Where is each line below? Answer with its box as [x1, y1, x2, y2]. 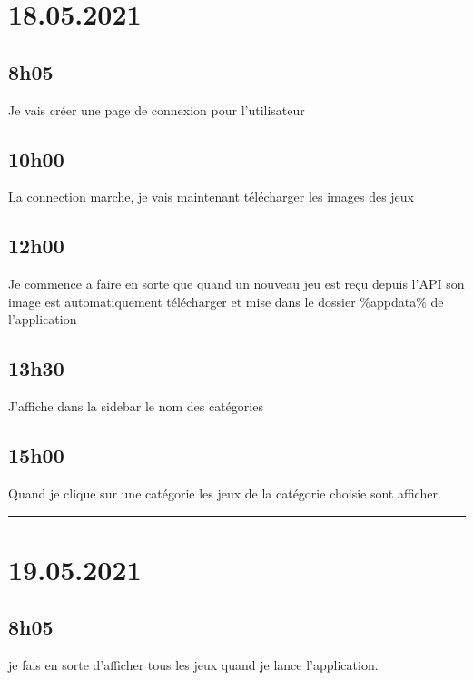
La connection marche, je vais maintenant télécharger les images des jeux [8, 187, 414, 206]
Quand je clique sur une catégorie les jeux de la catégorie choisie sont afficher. [8, 483, 441, 502]
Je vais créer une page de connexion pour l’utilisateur [8, 100, 305, 119]
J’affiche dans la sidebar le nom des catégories [8, 397, 263, 416]
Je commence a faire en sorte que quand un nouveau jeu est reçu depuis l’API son [8, 274, 465, 293]
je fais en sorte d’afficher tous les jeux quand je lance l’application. [8, 655, 379, 675]
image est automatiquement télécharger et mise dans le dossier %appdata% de [8, 291, 444, 310]
